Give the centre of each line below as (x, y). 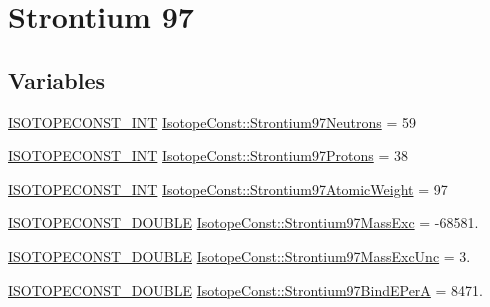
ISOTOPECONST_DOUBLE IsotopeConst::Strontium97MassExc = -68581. (243, 222)
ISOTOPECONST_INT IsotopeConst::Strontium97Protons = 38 (208, 155)
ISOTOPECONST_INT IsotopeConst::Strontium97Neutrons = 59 (212, 121)
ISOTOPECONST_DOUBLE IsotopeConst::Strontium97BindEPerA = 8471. (245, 289)
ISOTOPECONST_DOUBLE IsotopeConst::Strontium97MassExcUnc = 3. (239, 255)
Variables (57, 79)
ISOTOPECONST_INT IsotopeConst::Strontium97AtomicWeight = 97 (228, 188)
